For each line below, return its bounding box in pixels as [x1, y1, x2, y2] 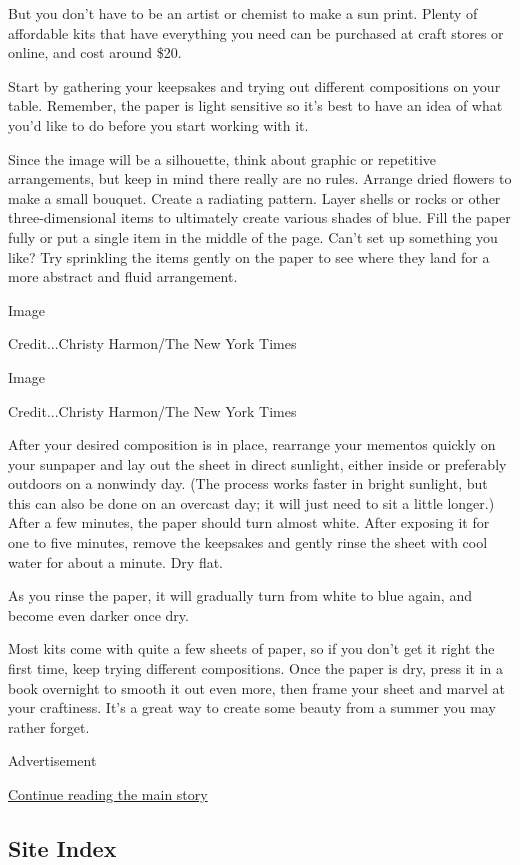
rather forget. [8, 716, 90, 737]
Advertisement [8, 750, 97, 771]
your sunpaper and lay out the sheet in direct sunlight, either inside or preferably [8, 453, 507, 474]
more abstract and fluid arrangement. [8, 266, 238, 287]
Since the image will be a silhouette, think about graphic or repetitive [8, 148, 436, 169]
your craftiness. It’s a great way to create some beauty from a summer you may [8, 697, 496, 718]
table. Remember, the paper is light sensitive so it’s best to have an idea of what [8, 95, 503, 116]
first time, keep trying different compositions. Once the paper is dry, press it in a [8, 658, 503, 679]
